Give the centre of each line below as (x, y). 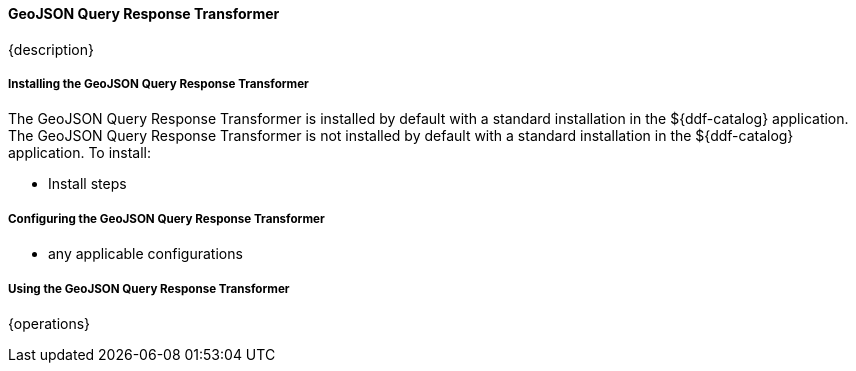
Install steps (87, 184)
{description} (51, 49)
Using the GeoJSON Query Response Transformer (149, 288)
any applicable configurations (145, 254)
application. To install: (80, 153)
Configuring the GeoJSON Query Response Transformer (166, 218)
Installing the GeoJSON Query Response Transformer (158, 84)
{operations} (49, 323)
